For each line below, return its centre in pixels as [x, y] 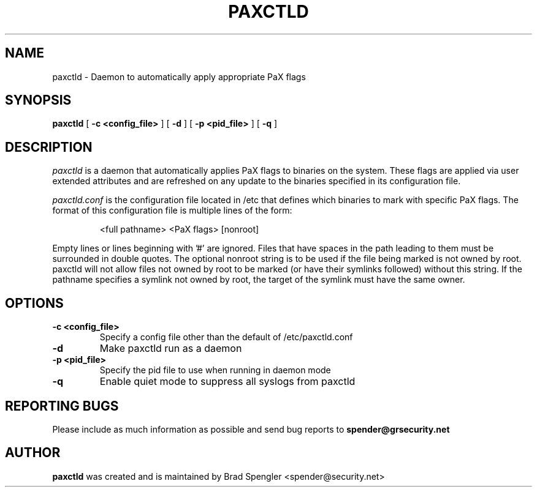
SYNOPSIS [38, 100]
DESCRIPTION [49, 147]
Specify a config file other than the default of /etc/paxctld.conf [226, 337]
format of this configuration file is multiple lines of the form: [172, 211]
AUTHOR [33, 453]
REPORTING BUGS [62, 406]
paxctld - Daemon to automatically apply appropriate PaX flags [179, 76]
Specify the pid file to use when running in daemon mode [215, 370]
